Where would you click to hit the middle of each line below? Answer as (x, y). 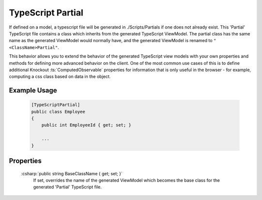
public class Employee (58, 112)
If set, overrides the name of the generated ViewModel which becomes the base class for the (127, 180)
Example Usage (33, 90)
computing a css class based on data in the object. (60, 77)
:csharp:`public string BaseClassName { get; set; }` (72, 173)
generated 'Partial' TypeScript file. (67, 187)
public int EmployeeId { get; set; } (86, 125)
